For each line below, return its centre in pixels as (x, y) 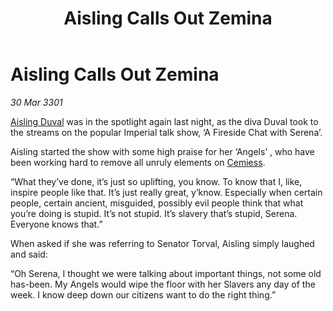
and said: (29, 254)
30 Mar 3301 (36, 102)
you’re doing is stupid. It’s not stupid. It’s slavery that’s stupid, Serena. (154, 213)
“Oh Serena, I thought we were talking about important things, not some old (166, 273)
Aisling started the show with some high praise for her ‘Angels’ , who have (162, 151)
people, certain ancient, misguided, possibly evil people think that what (157, 203)
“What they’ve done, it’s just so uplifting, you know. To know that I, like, (156, 181)
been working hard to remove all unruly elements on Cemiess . (138, 162)
